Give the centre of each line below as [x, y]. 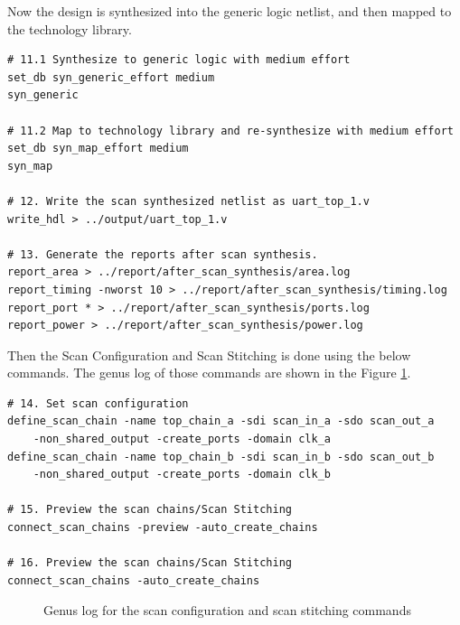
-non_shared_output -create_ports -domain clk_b [182, 475]
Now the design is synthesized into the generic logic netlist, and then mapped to [230, 11]
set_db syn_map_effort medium [98, 149]
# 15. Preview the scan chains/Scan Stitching [150, 510]
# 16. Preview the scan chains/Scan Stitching [150, 563]
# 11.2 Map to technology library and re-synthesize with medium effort [230, 131]
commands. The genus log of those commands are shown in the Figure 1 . [209, 373]
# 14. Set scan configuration [98, 403]
